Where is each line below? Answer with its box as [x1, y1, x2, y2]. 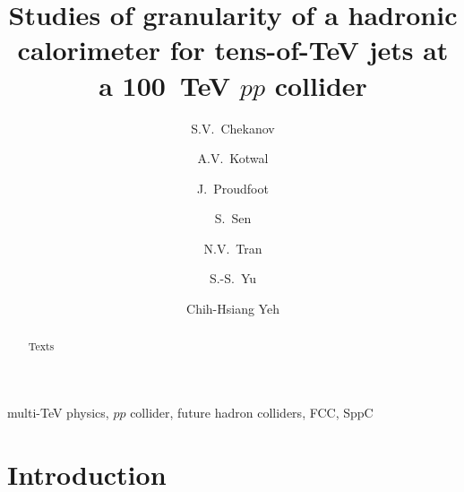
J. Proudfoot [197, 178, 269, 197]
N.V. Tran [203, 238, 262, 257]
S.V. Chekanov [191, 118, 275, 137]
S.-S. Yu [209, 269, 257, 288]
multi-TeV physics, [7, 403, 109, 422]
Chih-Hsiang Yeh [186, 299, 279, 318]
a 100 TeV [99, 66, 231, 103]
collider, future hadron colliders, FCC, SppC [130, 403, 374, 422]
